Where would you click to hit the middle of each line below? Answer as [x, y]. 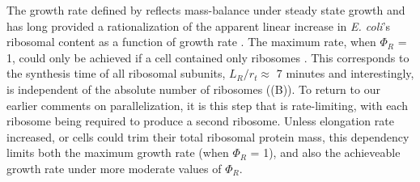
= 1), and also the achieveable [325, 152]
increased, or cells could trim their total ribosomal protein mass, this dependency [208, 136]
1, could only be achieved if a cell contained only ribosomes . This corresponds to [208, 57]
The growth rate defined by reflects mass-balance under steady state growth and [206, 10]
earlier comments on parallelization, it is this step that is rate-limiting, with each [207, 105]
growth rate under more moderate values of [114, 168]
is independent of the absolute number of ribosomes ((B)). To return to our [193, 89]
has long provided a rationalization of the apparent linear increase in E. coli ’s [199, 25]
